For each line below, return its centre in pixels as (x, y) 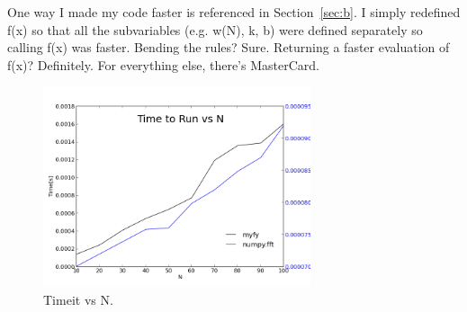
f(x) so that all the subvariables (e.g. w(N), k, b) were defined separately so (215, 29)
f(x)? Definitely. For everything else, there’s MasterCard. (163, 64)
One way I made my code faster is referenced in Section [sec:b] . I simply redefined (234, 12)
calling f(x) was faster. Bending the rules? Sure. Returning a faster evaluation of (229, 47)
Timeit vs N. (78, 299)
